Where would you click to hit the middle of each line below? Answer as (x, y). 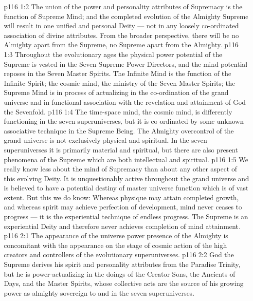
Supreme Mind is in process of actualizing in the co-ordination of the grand (116, 92)
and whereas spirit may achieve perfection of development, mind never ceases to (123, 207)
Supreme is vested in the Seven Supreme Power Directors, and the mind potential (126, 64)
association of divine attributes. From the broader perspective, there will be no (121, 35)
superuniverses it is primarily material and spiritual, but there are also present (121, 149)
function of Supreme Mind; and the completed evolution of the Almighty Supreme (126, 16)
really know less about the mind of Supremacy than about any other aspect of (121, 169)
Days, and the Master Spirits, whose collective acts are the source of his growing (124, 283)
